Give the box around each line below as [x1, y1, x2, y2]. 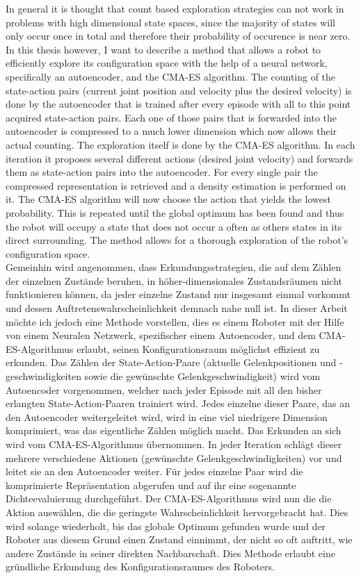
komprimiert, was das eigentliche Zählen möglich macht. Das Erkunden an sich [6, 423, 342, 438]
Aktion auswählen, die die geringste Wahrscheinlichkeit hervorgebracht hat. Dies [6, 504, 348, 519]
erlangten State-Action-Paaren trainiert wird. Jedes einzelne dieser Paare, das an [6, 396, 350, 411]
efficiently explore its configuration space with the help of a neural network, [6, 56, 328, 70]
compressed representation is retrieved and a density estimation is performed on [6, 178, 346, 192]
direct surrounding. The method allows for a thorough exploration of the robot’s [6, 233, 348, 247]
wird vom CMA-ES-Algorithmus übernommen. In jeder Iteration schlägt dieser [6, 437, 342, 451]
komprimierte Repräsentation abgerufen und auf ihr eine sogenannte [6, 477, 296, 492]
